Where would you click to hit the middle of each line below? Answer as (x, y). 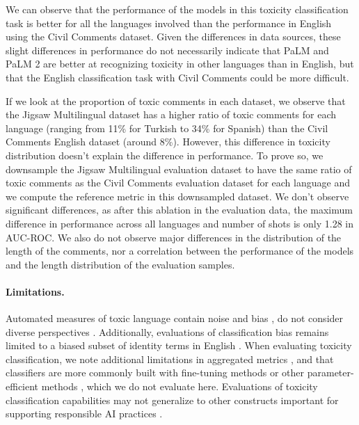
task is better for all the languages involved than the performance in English (169, 23)
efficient (22, 386)
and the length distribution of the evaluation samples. (120, 264)
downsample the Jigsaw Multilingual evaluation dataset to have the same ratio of (179, 169)
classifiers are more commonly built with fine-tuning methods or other (155, 372)
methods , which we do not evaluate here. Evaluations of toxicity (179, 386)
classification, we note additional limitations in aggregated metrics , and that (170, 359)
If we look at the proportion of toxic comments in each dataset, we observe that (176, 101)
